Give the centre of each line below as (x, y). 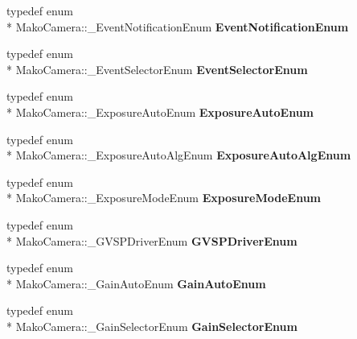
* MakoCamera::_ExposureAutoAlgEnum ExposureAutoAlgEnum (179, 155)
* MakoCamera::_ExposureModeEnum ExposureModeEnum (164, 198)
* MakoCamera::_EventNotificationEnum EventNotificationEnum (178, 26)
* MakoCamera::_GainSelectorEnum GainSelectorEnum (152, 326)
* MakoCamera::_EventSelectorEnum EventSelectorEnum (157, 69)
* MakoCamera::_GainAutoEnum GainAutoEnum (136, 283)
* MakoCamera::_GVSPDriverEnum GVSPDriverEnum (152, 240)
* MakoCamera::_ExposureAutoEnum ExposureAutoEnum (160, 112)
